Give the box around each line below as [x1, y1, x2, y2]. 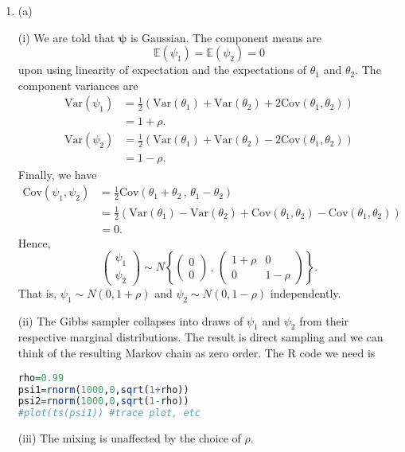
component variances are [18, 76, 138, 93]
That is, [18, 284, 57, 301]
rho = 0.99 [18, 372, 64, 384]
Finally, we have [18, 166, 97, 182]
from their [299, 312, 349, 329]
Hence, [18, 234, 51, 251]
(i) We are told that [18, 29, 115, 45]
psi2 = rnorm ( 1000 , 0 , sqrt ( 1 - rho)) [18, 395, 189, 407]
